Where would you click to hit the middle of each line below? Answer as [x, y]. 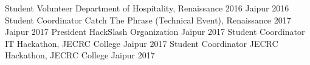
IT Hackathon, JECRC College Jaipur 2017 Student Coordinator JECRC [142, 43]
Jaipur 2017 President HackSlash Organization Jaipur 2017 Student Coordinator [155, 32]
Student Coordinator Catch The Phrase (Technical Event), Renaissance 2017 [148, 20]
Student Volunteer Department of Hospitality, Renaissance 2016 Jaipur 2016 [147, 8]
